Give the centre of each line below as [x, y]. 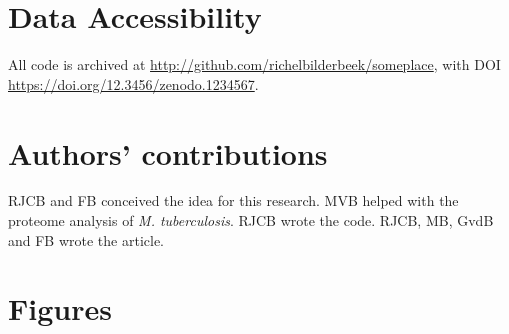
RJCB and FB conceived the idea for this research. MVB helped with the [233, 200]
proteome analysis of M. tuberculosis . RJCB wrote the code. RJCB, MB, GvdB [251, 220]
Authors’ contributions [168, 152]
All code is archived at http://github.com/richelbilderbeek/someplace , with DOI [254, 64]
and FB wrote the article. [86, 239]
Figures [60, 308]
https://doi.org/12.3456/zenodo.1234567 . [133, 83]
